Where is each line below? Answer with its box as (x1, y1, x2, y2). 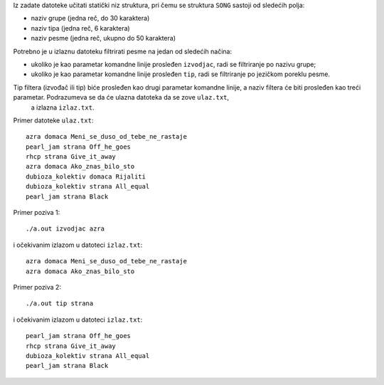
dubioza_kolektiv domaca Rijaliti (26, 172, 146, 181)
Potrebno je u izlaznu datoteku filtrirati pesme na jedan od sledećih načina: (13, 47, 233, 56)
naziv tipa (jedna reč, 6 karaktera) (31, 23, 131, 32)
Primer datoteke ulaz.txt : (13, 116, 94, 125)
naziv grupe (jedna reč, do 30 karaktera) (31, 14, 150, 23)
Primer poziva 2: (13, 283, 62, 291)
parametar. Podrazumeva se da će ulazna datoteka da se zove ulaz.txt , (13, 93, 230, 102)
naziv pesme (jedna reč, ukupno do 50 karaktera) (31, 34, 176, 43)
